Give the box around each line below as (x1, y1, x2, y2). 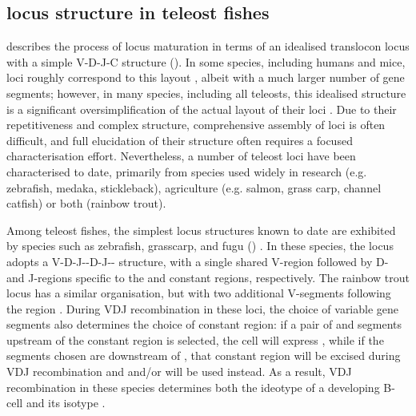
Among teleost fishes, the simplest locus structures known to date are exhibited (6, 221, 396, 238)
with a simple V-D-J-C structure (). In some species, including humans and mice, (6, 53, 406, 70)
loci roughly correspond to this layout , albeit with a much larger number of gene (6, 69, 405, 86)
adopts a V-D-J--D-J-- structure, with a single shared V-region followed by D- (6, 252, 389, 269)
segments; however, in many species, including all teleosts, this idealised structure (6, 84, 406, 101)
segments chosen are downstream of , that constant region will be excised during (6, 347, 401, 364)
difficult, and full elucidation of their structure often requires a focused (6, 131, 353, 148)
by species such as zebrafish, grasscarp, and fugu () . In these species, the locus (6, 237, 394, 254)
